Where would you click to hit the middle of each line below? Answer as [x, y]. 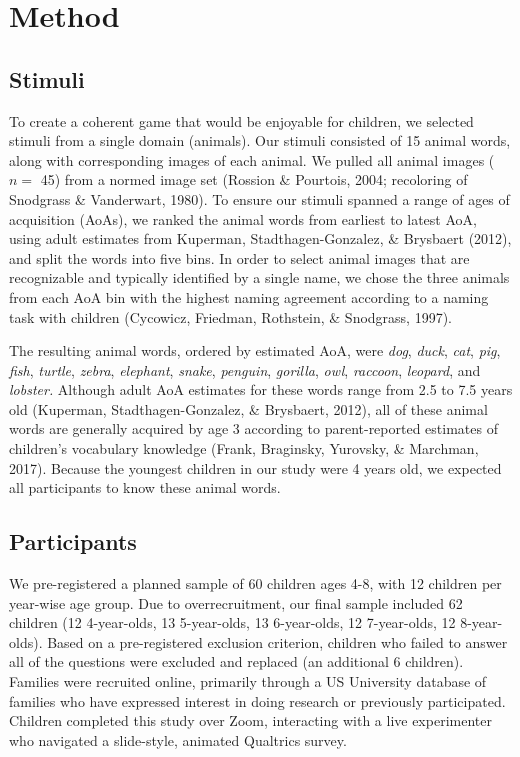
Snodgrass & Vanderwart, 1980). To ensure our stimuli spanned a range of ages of [259, 198]
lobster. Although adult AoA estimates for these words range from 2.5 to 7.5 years [261, 389]
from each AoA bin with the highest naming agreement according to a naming [249, 296]
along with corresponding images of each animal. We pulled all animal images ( [252, 159]
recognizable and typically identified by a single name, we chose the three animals [259, 277]
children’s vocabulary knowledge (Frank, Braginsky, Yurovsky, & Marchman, [244, 448]
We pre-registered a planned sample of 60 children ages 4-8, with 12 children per [255, 583]
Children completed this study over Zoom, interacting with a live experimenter [250, 720]
